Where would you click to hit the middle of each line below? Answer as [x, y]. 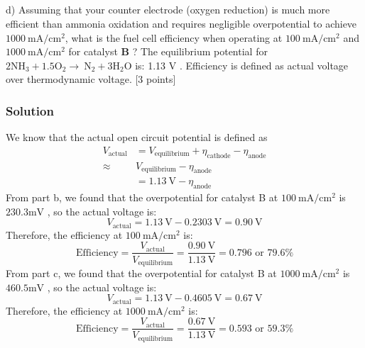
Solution [30, 110]
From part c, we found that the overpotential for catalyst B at [141, 273]
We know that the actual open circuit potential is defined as [137, 137]
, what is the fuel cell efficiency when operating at [174, 37]
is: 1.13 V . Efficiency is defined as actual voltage [242, 65]
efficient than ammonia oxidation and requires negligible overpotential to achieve [181, 23]
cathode [219, 156]
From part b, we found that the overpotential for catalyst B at [142, 197]
